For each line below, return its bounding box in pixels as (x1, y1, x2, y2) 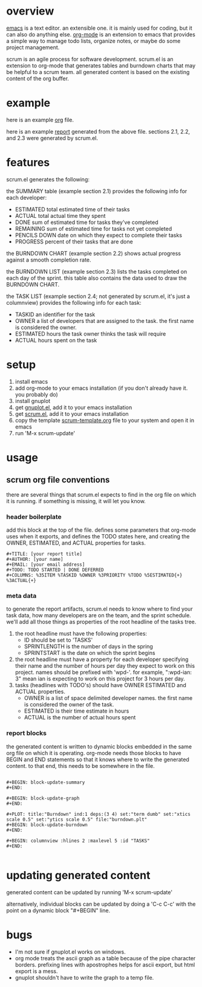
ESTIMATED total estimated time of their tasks (15, 205, 130, 213)
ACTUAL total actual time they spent (15, 212, 106, 219)
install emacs (15, 378, 48, 385)
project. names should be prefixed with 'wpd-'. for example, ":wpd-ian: (15, 669, 192, 676)
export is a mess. (15, 967, 59, 975)
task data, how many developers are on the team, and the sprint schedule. (6, 612, 192, 619)
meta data (6, 591, 37, 600)
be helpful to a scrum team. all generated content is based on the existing (6, 68, 190, 75)
